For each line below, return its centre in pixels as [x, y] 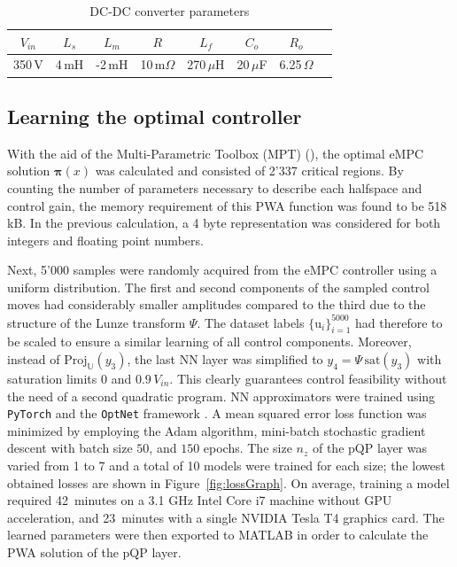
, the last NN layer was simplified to [225, 358]
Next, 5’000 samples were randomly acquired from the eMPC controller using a [222, 270]
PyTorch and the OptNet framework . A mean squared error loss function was [217, 413]
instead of [34, 358]
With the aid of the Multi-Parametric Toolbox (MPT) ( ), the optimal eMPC [216, 153]
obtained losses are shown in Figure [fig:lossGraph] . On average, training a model [228, 482]
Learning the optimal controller [155, 116]
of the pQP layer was [369, 448]
